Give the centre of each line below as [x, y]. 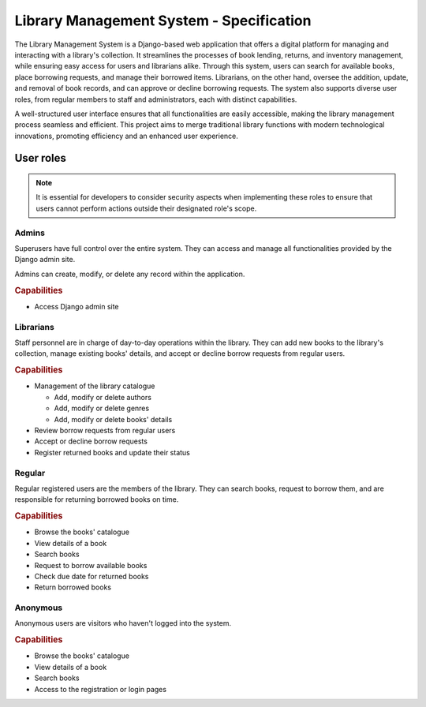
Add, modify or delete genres [102, 408]
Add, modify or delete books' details [113, 419]
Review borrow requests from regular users [105, 430]
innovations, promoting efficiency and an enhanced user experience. [126, 136]
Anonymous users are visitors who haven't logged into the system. [123, 623]
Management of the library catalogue [95, 386]
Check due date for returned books [92, 576]
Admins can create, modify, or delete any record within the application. [130, 274]
